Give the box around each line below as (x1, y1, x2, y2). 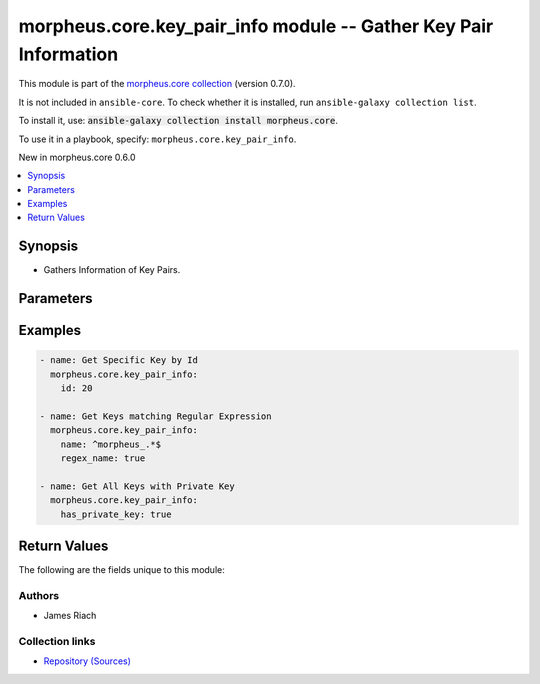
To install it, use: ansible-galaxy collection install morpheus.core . (18, 115, 339, 127)
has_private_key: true (60, 508, 172, 520)
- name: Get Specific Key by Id (39, 355, 199, 366)
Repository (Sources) (43, 655, 132, 667)
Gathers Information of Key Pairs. (43, 264, 181, 276)
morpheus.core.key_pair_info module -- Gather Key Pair (18, 15, 494, 37)
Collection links (18, 635, 96, 649)
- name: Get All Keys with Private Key (39, 480, 235, 492)
